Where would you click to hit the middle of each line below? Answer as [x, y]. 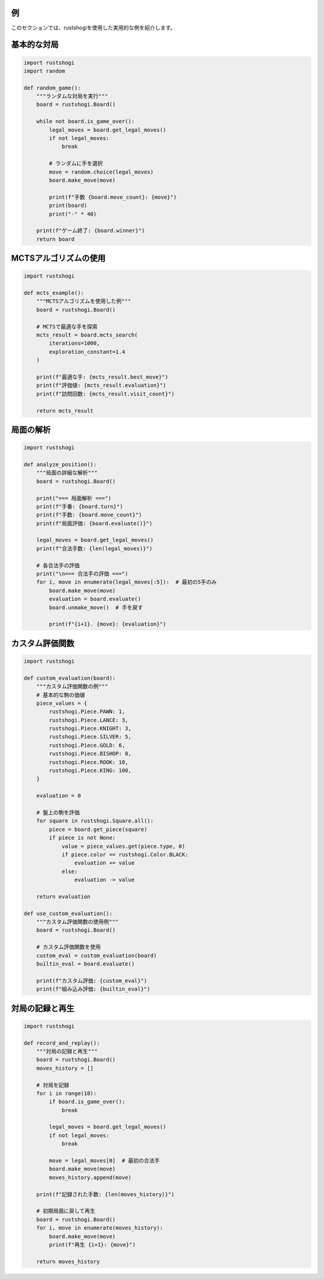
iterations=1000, [74, 343]
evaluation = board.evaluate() [95, 599]
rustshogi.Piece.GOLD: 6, [87, 745]
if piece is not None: [82, 838]
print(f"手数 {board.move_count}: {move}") [113, 197]
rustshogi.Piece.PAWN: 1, [87, 712]
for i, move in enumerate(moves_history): [100, 1228]
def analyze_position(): [60, 464]
